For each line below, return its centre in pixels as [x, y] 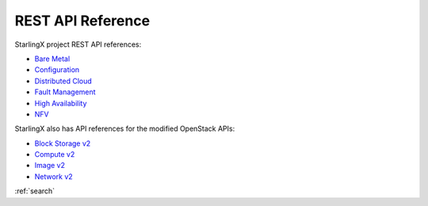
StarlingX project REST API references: [78, 44]
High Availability [61, 103]
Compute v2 [55, 154]
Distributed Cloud [63, 81]
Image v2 [50, 166]
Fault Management [65, 92]
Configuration [57, 70]
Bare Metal [52, 59]
